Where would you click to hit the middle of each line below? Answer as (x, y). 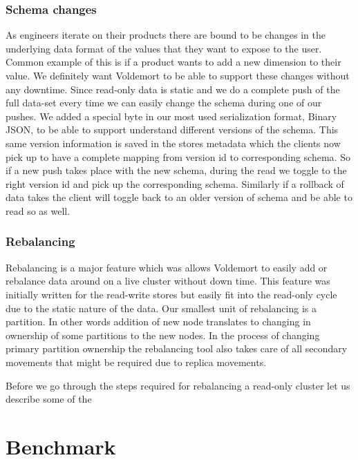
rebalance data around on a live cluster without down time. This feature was (168, 281)
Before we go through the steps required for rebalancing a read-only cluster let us (178, 385)
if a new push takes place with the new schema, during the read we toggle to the (176, 170)
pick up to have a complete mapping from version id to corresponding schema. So (178, 156)
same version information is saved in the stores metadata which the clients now (173, 143)
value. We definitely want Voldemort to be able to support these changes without (178, 75)
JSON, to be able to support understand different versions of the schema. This (172, 130)
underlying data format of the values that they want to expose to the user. (164, 48)
